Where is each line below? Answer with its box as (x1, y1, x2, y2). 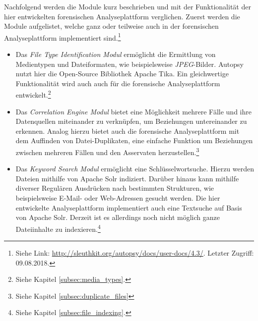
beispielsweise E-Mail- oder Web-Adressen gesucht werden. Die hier (15, 193, 220, 203)
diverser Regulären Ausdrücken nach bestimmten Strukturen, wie (15, 183, 214, 193)
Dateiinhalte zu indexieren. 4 (15, 222, 101, 234)
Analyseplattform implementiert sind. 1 (4, 31, 121, 43)
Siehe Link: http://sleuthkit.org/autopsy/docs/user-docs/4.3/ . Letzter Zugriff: (15, 248, 254, 258)
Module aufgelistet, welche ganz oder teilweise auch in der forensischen (4, 21, 219, 31)
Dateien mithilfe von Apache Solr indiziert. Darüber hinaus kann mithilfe (15, 173, 239, 183)
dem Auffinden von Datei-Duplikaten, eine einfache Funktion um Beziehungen (15, 135, 253, 146)
